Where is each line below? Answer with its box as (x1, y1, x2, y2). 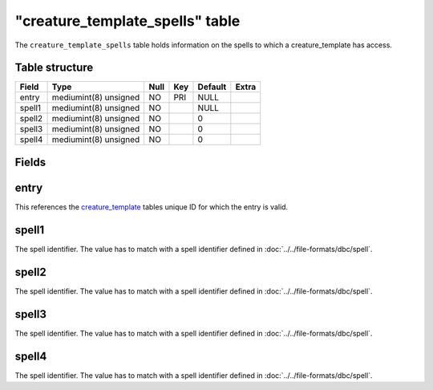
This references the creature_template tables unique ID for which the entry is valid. (14, 201, 289, 212)
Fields (14, 155, 47, 169)
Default (197, 81, 227, 92)
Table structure (14, 61, 94, 75)
